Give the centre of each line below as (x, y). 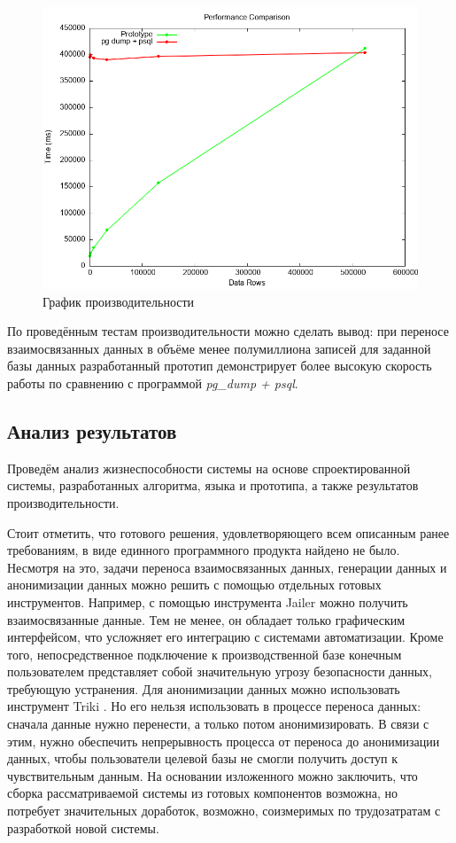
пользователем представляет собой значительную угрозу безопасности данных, (220, 671)
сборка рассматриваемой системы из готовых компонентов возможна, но (202, 793)
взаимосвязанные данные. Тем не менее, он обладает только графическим (206, 619)
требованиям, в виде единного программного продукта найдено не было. (204, 550)
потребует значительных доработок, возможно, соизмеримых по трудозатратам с (224, 811)
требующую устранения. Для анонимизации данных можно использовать (204, 688)
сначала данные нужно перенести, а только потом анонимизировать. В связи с (218, 724)
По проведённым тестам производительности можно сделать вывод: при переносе (228, 331)
